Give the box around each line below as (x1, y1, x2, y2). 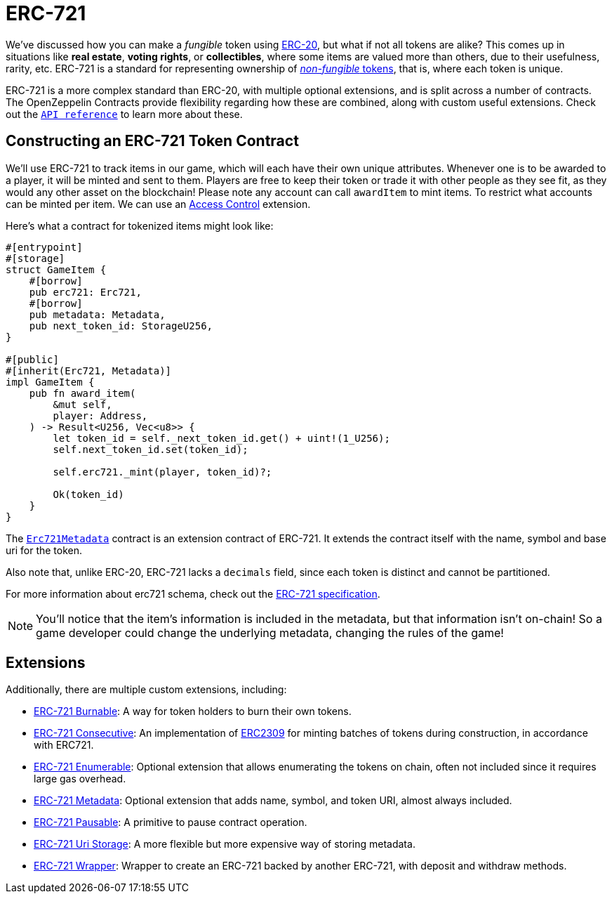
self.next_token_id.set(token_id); (53, 443, 248, 455)
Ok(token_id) (53, 488, 124, 500)
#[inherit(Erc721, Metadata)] (6, 365, 172, 376)
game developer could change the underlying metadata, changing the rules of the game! (36, 625, 504, 640)
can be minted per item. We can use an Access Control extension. (6, 197, 311, 210)
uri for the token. (6, 544, 83, 556)
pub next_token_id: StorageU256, (29, 320, 213, 332)
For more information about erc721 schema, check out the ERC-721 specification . (6, 587, 380, 600)
